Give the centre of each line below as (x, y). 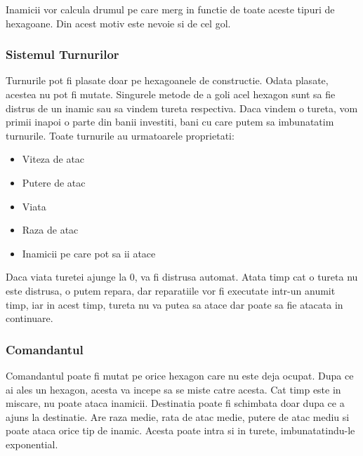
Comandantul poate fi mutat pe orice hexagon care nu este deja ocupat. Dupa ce (180, 375)
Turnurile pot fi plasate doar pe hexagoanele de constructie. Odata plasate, (167, 80)
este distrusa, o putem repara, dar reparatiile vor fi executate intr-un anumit (171, 290)
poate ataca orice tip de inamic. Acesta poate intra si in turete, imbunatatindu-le (180, 430)
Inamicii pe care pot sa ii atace (89, 253)
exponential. (32, 444)
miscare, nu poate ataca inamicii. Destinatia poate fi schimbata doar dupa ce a (175, 403)
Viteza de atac (53, 159)
